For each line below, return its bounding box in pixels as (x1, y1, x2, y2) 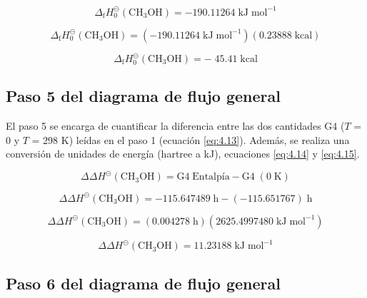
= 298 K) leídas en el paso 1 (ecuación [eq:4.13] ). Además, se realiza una (31, 132, 350, 147)
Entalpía (192, 172, 230, 183)
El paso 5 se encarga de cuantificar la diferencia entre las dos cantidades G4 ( (6, 118, 345, 133)
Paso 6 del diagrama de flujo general (6, 272, 281, 294)
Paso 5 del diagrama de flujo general (6, 85, 281, 107)
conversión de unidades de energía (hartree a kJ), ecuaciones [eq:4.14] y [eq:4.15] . (6, 146, 360, 161)
